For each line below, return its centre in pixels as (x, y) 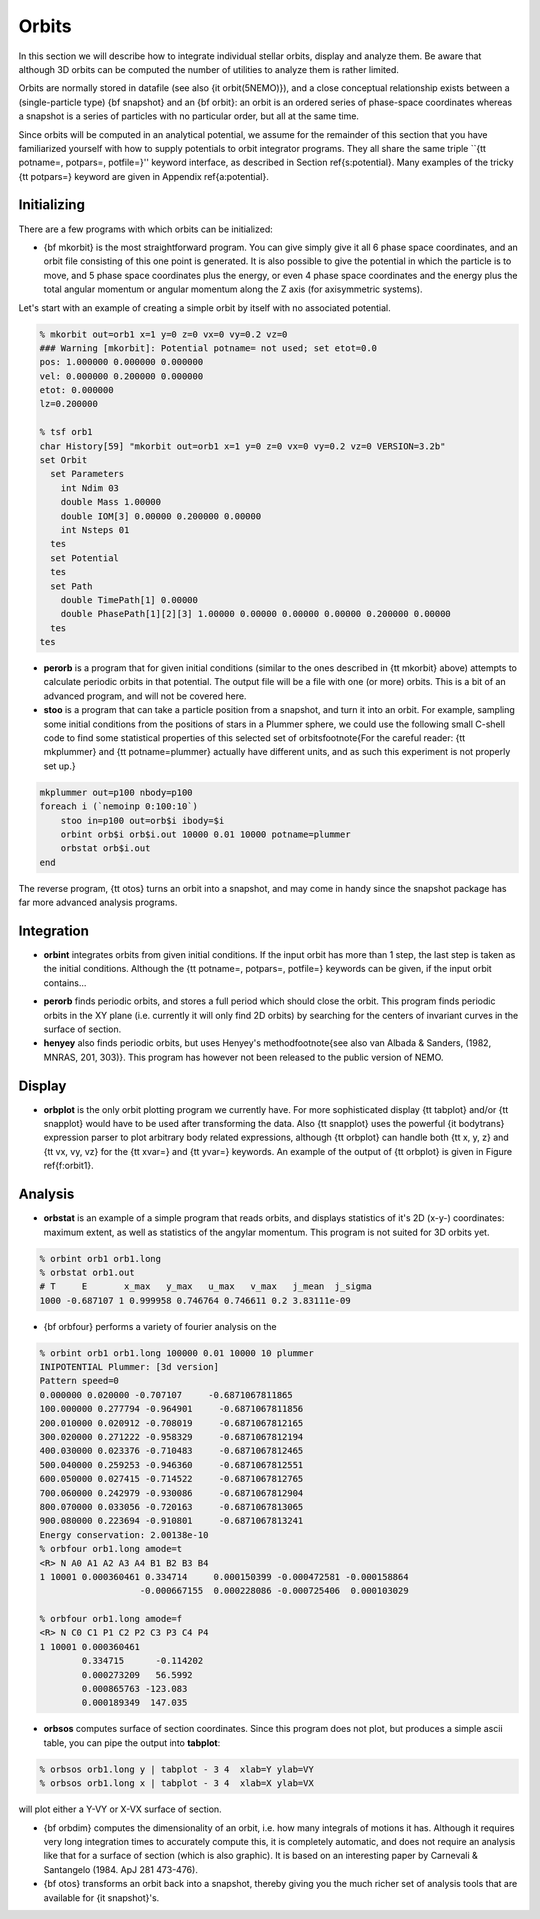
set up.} (59, 766)
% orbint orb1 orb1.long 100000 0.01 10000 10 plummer (176, 1353)
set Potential (85, 558)
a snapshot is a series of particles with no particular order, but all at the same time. (189, 116)
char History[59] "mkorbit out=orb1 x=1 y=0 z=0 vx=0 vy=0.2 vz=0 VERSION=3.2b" (242, 446)
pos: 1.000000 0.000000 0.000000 (121, 362)
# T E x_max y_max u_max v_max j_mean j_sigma (205, 1286)
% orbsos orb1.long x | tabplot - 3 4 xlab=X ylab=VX (176, 1783)
